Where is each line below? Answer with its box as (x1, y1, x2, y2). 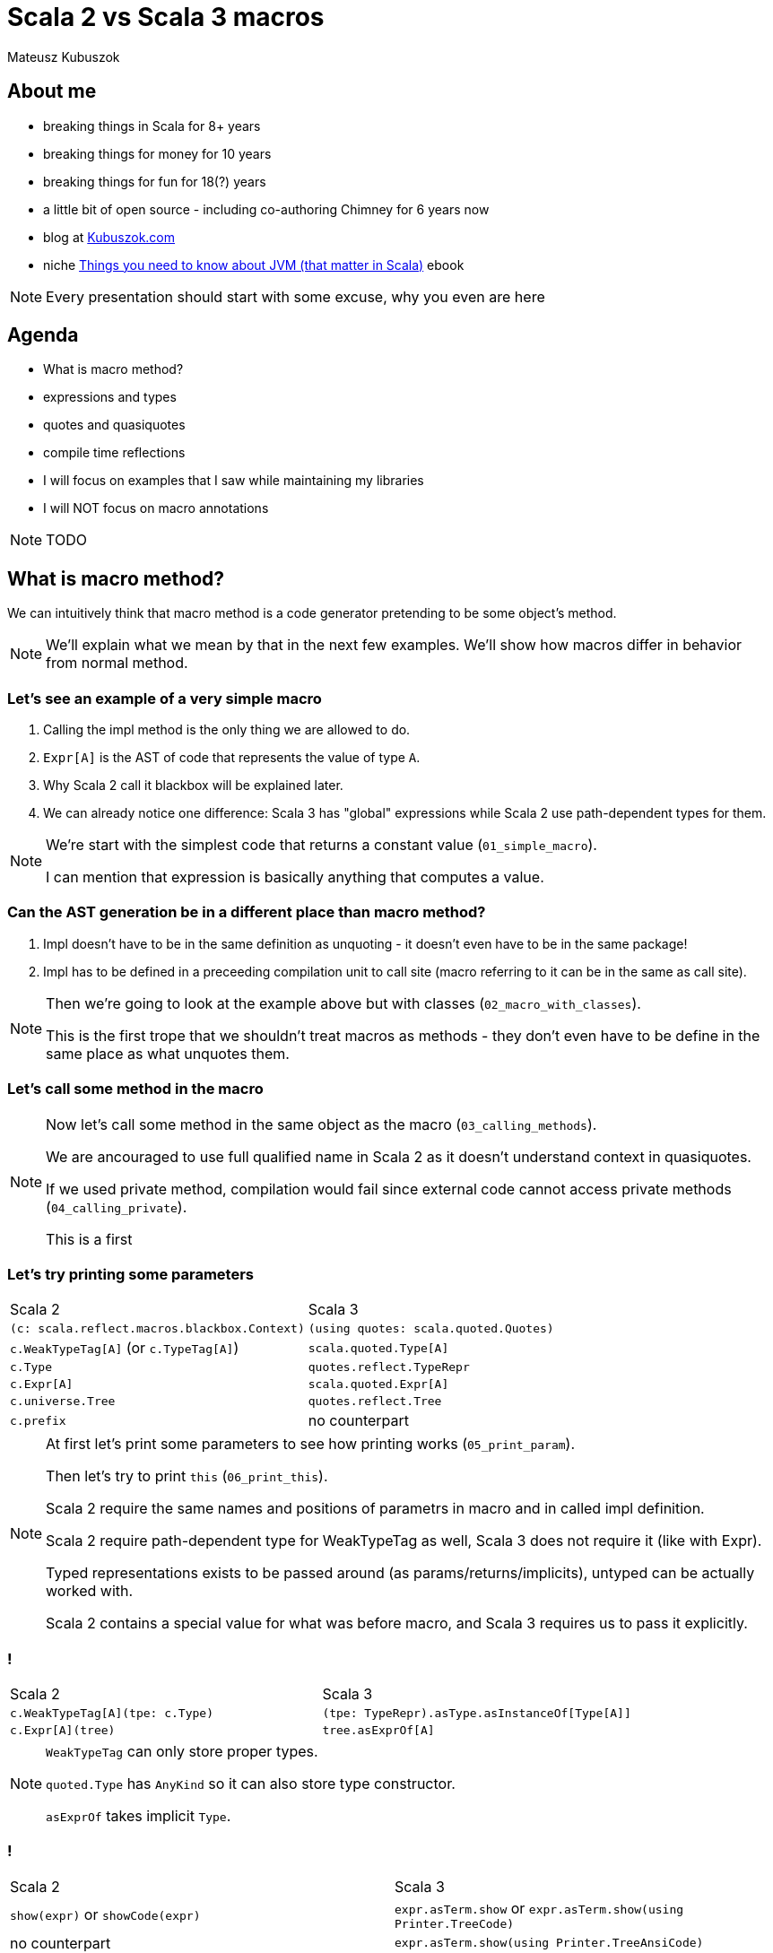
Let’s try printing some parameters (7, 1264, 255, 1283)
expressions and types (43, 389, 177, 405)
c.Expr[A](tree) (10, 1723, 116, 1738)
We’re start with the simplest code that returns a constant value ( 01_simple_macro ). (46, 836, 597, 855)
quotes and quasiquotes (43, 417, 186, 433)
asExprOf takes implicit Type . (46, 1807, 231, 1826)
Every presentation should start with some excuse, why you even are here (46, 287, 545, 306)
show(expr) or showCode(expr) (10, 1905, 201, 1924)
